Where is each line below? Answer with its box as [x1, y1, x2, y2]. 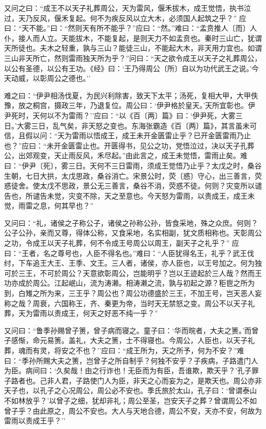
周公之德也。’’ [47, 73, 91, 83]
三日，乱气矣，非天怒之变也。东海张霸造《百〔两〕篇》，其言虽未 [31, 120, 250, 131]
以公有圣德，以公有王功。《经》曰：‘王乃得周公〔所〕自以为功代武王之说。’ [4, 62, 252, 73]
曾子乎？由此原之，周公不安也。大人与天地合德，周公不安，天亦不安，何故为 [4, 405, 262, 416]
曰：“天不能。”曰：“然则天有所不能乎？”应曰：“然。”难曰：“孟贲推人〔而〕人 [4, 23, 257, 33]
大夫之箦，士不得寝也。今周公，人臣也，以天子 [90, 335, 248, 346]
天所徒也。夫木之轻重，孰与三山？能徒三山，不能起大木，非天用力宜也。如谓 [4, 42, 262, 53]
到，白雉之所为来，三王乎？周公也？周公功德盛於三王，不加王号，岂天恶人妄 [4, 288, 262, 298]
